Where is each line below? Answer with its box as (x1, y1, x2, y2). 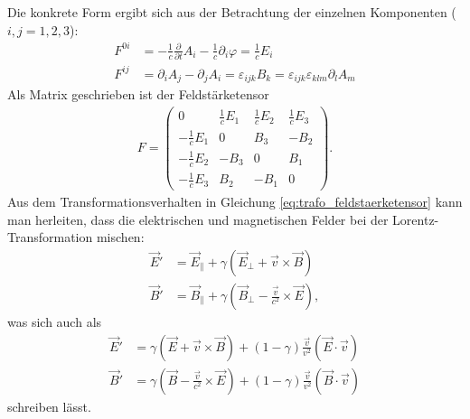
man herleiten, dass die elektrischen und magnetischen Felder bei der (7, 209, 389, 228)
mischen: (96, 228, 145, 247)
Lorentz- (392, 209, 439, 228)
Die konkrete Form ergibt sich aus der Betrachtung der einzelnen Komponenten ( (7, 3, 456, 21)
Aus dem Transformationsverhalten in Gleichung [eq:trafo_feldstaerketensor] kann (7, 192, 463, 211)
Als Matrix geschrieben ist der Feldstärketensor (7, 85, 269, 104)
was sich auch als (7, 312, 102, 331)
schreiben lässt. (7, 396, 91, 415)
